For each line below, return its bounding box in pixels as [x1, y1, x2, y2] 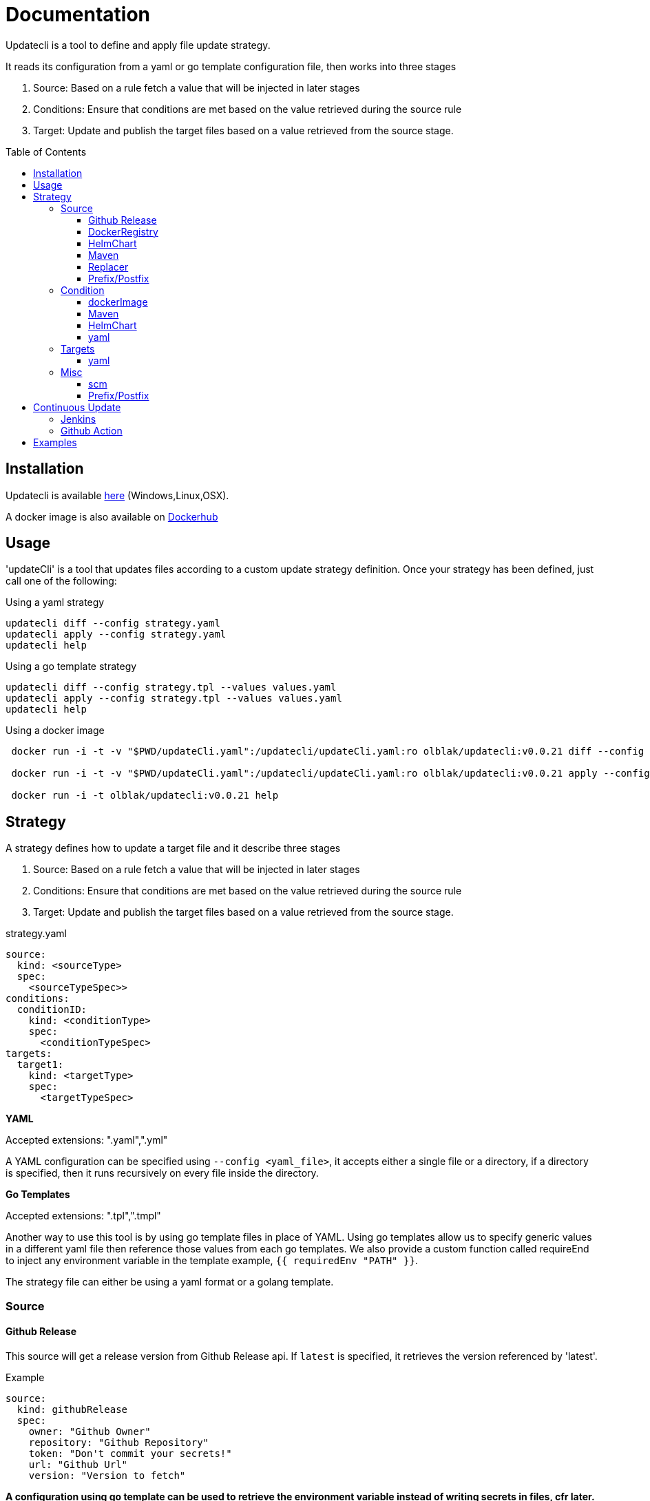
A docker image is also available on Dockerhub [6, 510, 218, 523]
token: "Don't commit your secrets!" [28, 1447, 232, 1459]
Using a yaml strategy [6, 596, 105, 609]
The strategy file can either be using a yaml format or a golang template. [6, 1276, 334, 1288]
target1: [17, 1059, 64, 1071]
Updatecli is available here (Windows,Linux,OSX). [6, 489, 229, 501]
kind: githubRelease [17, 1403, 128, 1415]
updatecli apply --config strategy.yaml [6, 629, 227, 640]
